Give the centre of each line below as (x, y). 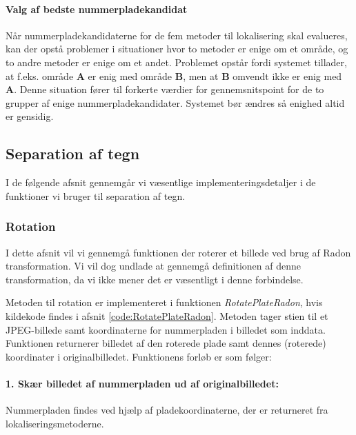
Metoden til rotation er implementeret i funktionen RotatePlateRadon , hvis (164, 302)
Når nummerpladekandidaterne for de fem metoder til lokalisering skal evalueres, (177, 35)
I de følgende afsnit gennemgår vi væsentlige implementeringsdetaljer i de (161, 182)
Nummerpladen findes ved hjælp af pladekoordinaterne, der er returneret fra (167, 410)
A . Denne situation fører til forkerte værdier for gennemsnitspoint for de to (165, 89)
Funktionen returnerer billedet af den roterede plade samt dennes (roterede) (166, 343)
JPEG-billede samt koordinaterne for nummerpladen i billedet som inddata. (166, 329)
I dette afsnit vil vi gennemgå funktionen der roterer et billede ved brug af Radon (178, 252)
